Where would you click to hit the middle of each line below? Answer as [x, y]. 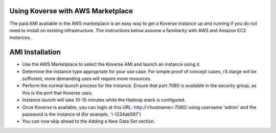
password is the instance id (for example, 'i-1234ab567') [82, 114]
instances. [20, 38]
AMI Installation [35, 52]
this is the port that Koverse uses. [57, 93]
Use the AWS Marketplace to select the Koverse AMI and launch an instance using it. [111, 64]
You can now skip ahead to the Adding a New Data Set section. [89, 121]
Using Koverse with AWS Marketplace [71, 11]
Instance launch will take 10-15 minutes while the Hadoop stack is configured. [104, 100]
